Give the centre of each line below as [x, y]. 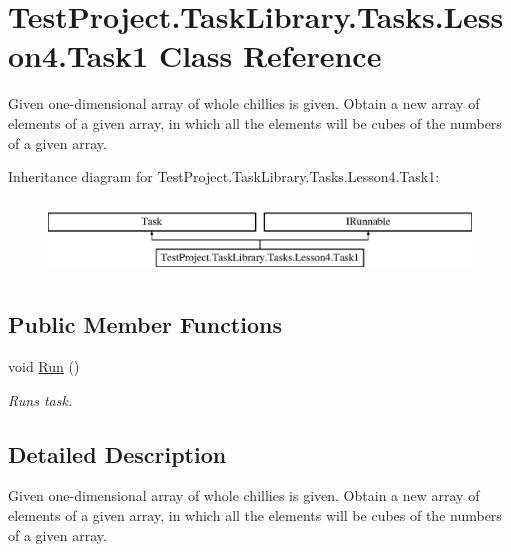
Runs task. [40, 399]
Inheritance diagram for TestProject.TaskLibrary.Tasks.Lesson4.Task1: [224, 176]
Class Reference [270, 55]
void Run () [44, 366]
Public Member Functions [145, 324]
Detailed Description [117, 453]
